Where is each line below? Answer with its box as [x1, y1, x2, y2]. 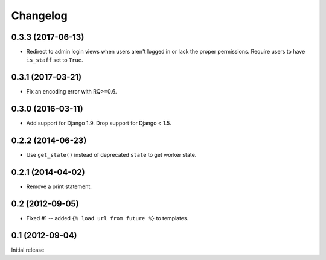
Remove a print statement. [26, 183, 92, 190]
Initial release [11, 246, 45, 253]
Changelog [11, 9, 68, 22]
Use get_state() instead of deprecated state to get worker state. [26, 151, 197, 159]
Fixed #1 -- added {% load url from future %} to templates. [26, 214, 189, 221]
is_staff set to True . [26, 56, 83, 63]
